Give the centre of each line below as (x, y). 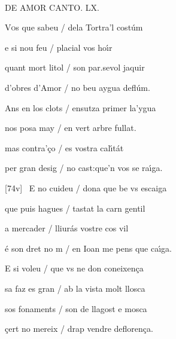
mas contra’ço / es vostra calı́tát (64, 147)
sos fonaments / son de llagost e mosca (76, 308)
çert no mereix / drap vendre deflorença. (79, 329)
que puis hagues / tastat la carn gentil (75, 208)
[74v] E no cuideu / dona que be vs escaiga (86, 187)
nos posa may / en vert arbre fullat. (71, 128)
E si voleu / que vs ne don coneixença (74, 268)
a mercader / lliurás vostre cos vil (67, 228)
